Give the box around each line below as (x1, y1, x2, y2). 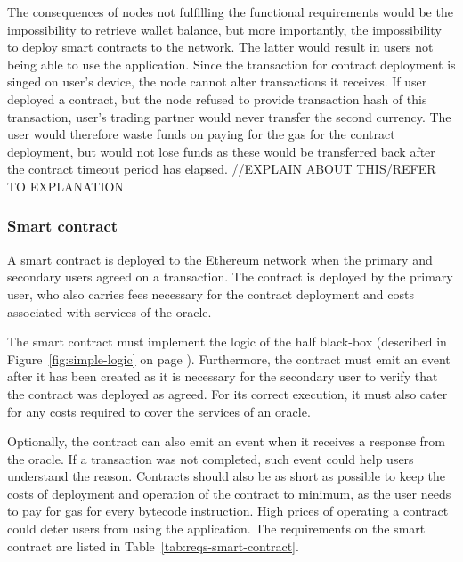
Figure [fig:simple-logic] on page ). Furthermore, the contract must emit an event (7, 349, 451, 368)
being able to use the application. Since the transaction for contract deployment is (7, 54, 456, 73)
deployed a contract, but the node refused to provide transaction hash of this (7, 89, 427, 108)
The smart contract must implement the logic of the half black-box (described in (7, 332, 447, 351)
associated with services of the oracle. (7, 302, 212, 321)
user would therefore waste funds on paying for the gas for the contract (7, 125, 395, 143)
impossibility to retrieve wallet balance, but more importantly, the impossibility (7, 20, 442, 38)
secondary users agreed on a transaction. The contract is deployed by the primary (7, 267, 453, 286)
